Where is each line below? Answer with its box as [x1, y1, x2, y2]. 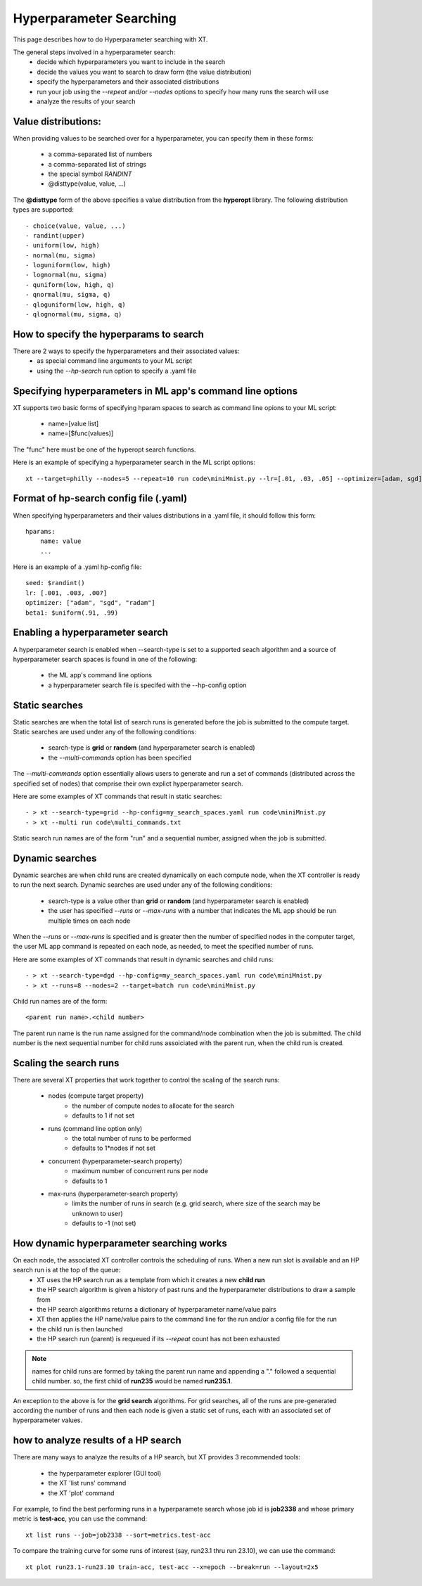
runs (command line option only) [48, 1124, 143, 1132]
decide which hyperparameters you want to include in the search [37, 58, 226, 66]
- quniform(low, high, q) [25, 281, 115, 288]
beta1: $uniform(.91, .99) [25, 608, 119, 617]
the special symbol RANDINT [48, 170, 133, 178]
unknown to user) [72, 1209, 123, 1217]
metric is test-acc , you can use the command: [13, 1514, 148, 1523]
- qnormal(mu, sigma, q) [25, 290, 111, 299]
